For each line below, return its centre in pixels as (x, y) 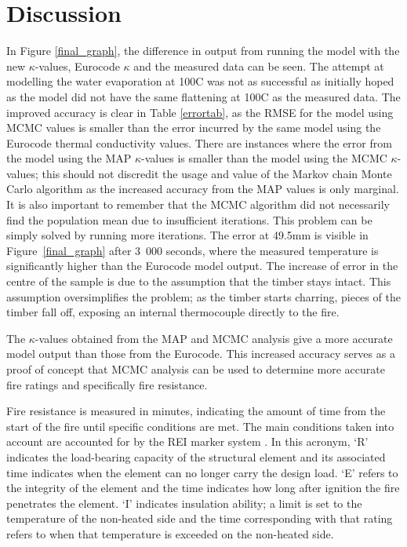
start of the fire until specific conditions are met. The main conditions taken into (200, 426)
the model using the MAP (69, 158)
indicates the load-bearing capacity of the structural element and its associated (196, 456)
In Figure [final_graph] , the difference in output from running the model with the (203, 51)
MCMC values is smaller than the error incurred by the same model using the (194, 128)
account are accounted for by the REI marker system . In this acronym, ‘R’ (187, 441)
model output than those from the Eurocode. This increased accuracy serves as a (201, 354)
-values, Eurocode (77, 66)
